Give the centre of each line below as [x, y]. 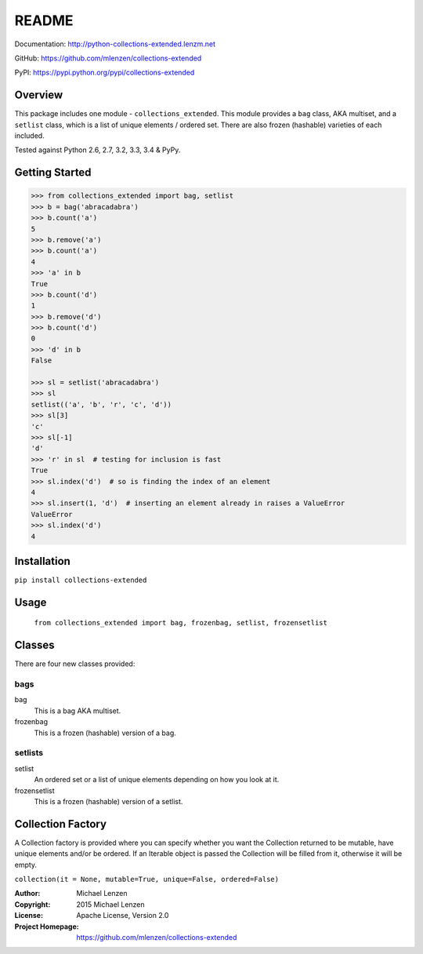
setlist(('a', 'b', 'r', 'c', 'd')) [101, 404]
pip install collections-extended [81, 580]
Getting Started [53, 173]
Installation [42, 561]
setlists [29, 753]
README [44, 20]
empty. [26, 865]
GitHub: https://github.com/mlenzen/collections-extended [108, 58]
